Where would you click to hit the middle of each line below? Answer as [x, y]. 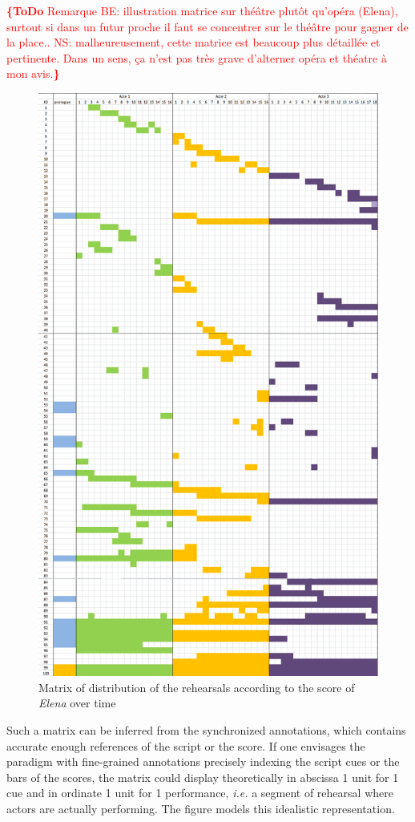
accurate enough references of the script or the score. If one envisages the [186, 745]
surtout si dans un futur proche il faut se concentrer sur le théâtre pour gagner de [207, 26]
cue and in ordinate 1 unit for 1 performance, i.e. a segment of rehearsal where [200, 793]
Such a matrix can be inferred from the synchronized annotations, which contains [206, 730]
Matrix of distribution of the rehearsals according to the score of [197, 687]
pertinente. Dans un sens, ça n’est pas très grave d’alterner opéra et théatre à [197, 57]
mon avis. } [33, 73]
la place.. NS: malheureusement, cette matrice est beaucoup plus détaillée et [193, 42]
